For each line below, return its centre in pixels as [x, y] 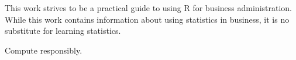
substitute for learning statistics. [63, 31]
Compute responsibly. [44, 50]
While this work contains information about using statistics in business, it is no [147, 19]
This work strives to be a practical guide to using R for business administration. [149, 8]
